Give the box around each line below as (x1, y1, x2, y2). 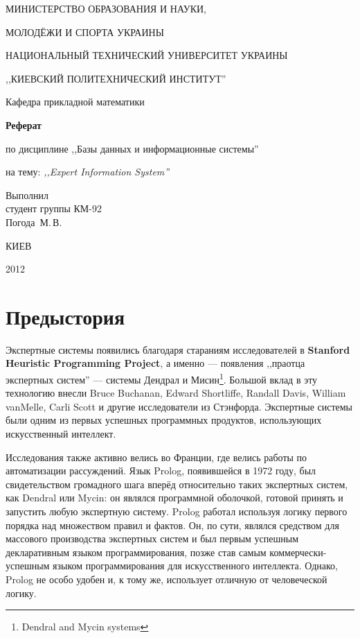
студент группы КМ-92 (6, 201, 102, 216)
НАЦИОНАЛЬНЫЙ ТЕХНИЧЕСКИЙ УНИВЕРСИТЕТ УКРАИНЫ (6, 48, 288, 62)
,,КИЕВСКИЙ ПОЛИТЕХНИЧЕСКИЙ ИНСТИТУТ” (6, 71, 226, 85)
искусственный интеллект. (6, 426, 116, 441)
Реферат (6, 117, 42, 132)
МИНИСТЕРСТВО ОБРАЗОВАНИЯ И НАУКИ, (6, 1, 207, 15)
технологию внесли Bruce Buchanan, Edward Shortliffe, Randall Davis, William (6, 386, 346, 400)
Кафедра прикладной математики (6, 94, 145, 109)
